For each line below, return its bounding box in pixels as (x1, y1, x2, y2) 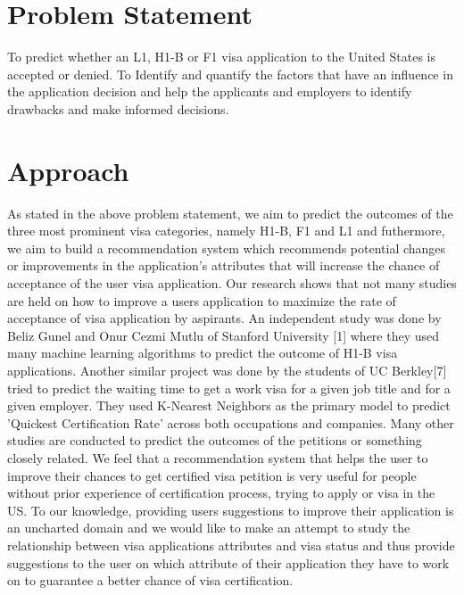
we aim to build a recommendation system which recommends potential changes (7, 238, 446, 257)
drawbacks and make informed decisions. (7, 99, 229, 118)
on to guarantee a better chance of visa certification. (7, 571, 294, 590)
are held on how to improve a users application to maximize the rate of (7, 291, 396, 310)
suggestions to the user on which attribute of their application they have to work (7, 553, 450, 572)
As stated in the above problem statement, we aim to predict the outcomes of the (7, 203, 453, 222)
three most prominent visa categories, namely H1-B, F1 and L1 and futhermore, (7, 221, 445, 240)
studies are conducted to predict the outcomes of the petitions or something (7, 431, 422, 450)
